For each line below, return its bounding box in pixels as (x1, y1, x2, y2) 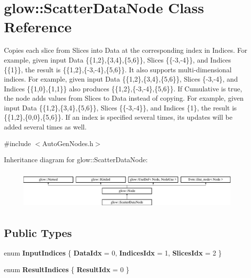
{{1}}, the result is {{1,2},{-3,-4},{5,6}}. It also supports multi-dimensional (4, 64, 232, 74)
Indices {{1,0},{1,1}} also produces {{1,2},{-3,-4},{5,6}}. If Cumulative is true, (4, 83, 242, 93)
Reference (4, 17, 72, 37)
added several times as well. (4, 122, 87, 132)
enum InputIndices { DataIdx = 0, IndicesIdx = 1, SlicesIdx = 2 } (4, 248, 222, 258)
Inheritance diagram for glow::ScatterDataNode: (4, 154, 148, 165)
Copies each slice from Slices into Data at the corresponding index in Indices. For (4, 45, 248, 55)
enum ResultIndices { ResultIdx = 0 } (4, 264, 129, 274)
